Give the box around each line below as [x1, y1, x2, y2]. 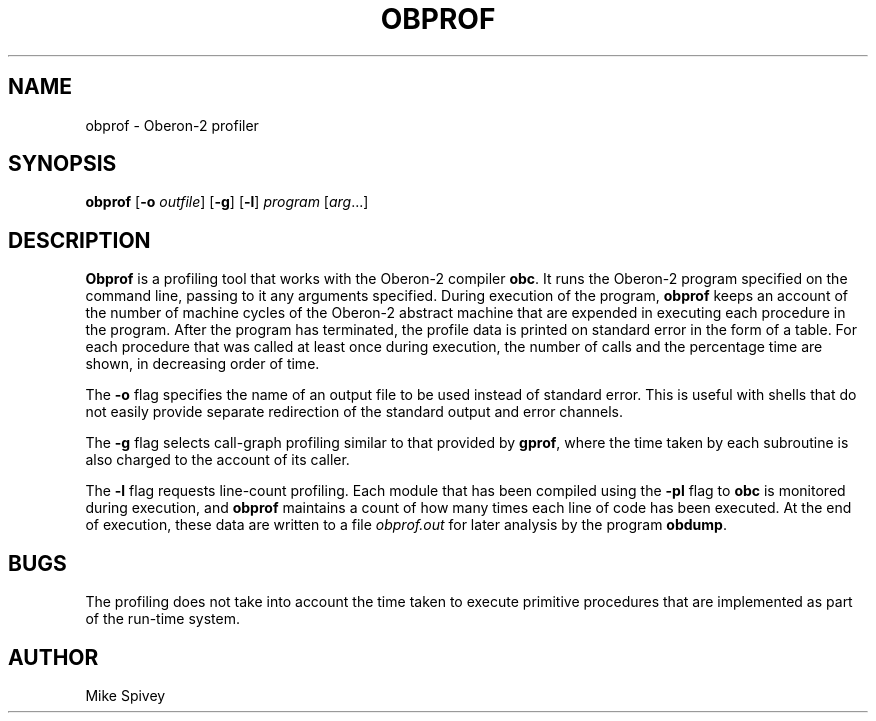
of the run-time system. [85, 610, 241, 628]
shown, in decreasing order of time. [85, 355, 320, 373]
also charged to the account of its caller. [85, 451, 350, 469]
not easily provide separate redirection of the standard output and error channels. [85, 403, 624, 421]
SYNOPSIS [8, 151, 117, 177]
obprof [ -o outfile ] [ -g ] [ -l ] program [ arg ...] [85, 193, 369, 211]
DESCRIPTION [8, 227, 151, 253]
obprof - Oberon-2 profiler [85, 116, 259, 134]
